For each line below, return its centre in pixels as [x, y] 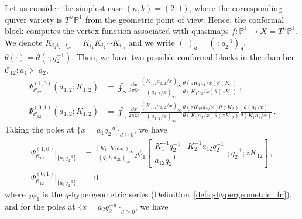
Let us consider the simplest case [64, 8]
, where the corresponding [236, 8]
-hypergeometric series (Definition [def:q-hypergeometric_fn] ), [180, 194]
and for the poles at [40, 206]
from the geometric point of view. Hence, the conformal [185, 19]
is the [52, 194]
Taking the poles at [40, 129]
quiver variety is [34, 19]
